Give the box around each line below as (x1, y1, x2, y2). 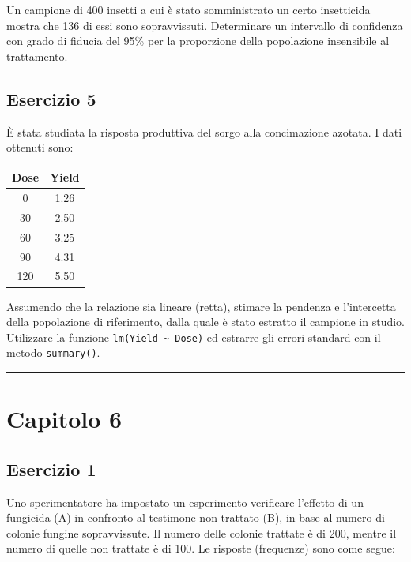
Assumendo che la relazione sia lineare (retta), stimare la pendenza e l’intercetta (6, 298, 396, 314)
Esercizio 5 (6, 86, 96, 111)
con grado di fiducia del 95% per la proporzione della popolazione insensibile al (6, 32, 390, 49)
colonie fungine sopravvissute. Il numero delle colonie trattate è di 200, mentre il (6, 524, 397, 541)
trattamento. (6, 47, 68, 64)
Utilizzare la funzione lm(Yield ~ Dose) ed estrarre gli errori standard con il (6, 328, 381, 345)
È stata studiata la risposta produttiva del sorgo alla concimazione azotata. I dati (6, 123, 402, 140)
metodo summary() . (6, 344, 100, 361)
